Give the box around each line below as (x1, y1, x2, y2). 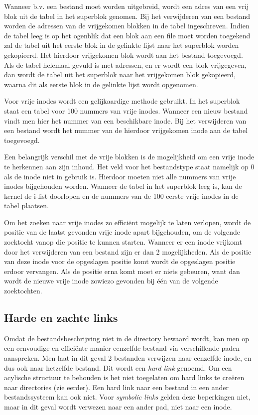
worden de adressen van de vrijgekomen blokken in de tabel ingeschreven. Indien (4, 20, 250, 31)
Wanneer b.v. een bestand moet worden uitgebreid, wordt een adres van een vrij (4, 1, 249, 11)
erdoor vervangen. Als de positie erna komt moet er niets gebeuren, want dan (4, 266, 240, 276)
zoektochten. (4, 285, 42, 296)
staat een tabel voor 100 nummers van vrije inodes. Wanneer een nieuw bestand (4, 105, 248, 116)
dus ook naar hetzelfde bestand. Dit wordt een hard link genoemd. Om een (4, 362, 232, 373)
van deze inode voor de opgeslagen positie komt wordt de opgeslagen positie (4, 256, 236, 267)
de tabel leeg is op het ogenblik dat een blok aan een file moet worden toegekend (4, 30, 251, 40)
